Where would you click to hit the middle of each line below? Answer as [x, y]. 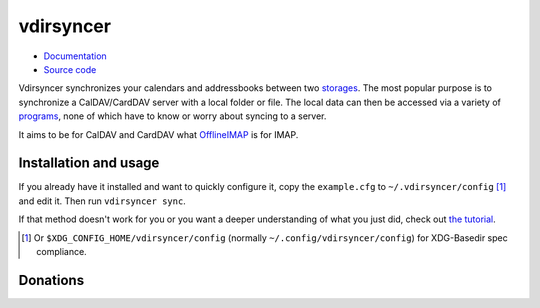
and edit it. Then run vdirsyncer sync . [102, 201]
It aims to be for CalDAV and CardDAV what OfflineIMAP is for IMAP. [158, 134]
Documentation [75, 56]
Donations [51, 280]
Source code [70, 69]
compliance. [61, 251]
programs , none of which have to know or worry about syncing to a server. [172, 116]
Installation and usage [89, 163]
